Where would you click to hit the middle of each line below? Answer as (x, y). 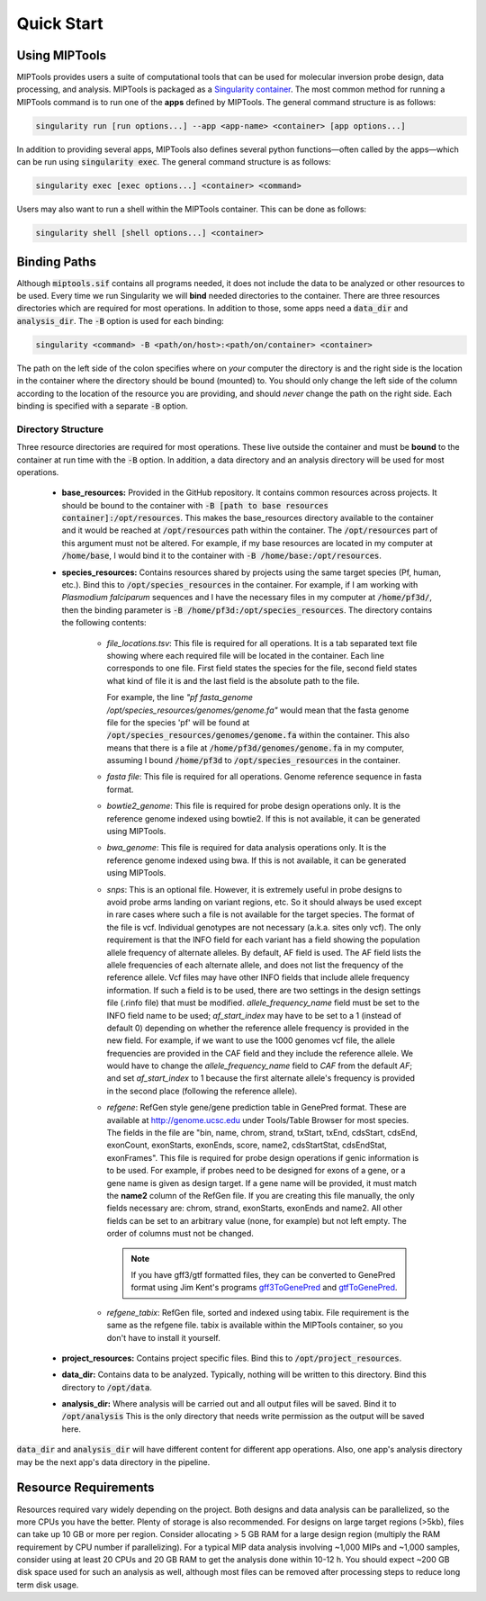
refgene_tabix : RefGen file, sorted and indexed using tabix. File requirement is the (258, 1312)
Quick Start (60, 23)
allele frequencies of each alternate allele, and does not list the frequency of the (255, 965)
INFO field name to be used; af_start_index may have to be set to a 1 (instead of (254, 1015)
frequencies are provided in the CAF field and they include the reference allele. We (260, 1053)
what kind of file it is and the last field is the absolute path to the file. (233, 680)
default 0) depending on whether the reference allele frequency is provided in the (258, 1028)
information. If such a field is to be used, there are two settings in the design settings (264, 990)
